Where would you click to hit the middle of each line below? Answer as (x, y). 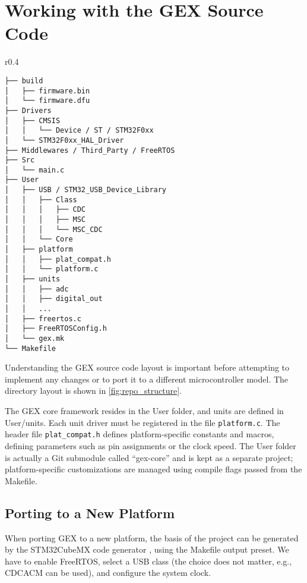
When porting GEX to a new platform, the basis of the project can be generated (152, 537)
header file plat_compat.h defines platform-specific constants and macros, (140, 434)
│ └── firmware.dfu (48, 101)
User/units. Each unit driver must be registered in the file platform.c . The (143, 422)
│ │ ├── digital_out (54, 299)
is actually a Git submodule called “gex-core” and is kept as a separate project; (149, 457)
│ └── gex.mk (35, 338)
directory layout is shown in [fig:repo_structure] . (93, 391)
